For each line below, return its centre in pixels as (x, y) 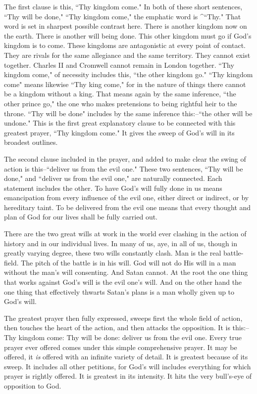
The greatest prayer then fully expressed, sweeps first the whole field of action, (123, 318)
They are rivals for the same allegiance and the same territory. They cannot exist (127, 55)
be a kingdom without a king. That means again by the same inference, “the (120, 94)
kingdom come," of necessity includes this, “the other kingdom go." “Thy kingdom (128, 74)
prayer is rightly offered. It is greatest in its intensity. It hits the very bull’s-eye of (128, 376)
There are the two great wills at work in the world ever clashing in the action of (125, 234)
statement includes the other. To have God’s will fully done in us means (113, 188)
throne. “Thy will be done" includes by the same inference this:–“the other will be (128, 113)
